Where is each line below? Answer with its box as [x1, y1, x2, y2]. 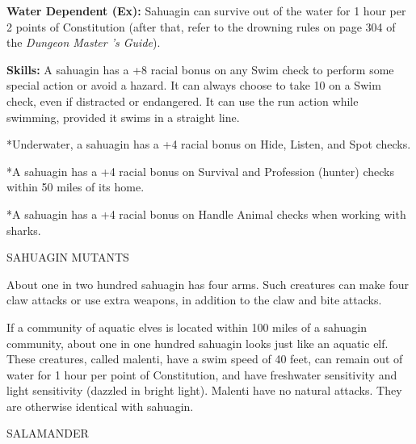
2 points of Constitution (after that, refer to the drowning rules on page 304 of [6, 18, 396, 35]
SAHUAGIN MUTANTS [6, 249, 129, 266]
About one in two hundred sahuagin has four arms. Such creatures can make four [6, 275, 409, 292]
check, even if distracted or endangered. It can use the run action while [6, 92, 359, 109]
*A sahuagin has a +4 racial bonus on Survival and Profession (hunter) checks [6, 162, 394, 179]
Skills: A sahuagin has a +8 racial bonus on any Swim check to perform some [6, 61, 394, 77]
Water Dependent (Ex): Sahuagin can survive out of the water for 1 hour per [6, 2, 406, 19]
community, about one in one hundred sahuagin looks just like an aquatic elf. [6, 334, 389, 351]
